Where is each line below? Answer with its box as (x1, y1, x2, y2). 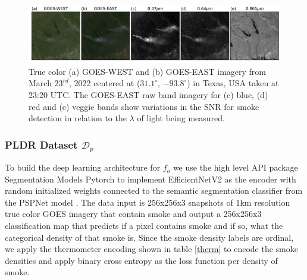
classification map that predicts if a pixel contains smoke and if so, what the (5, 219, 283, 232)
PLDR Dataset (5, 137, 78, 152)
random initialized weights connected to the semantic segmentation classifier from (5, 184, 303, 197)
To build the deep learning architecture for (5, 161, 161, 174)
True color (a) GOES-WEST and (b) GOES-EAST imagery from (29, 65, 267, 77)
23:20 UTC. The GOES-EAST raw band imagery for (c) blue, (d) (29, 88, 268, 100)
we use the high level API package (173, 161, 298, 174)
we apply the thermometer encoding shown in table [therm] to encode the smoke (5, 243, 298, 255)
